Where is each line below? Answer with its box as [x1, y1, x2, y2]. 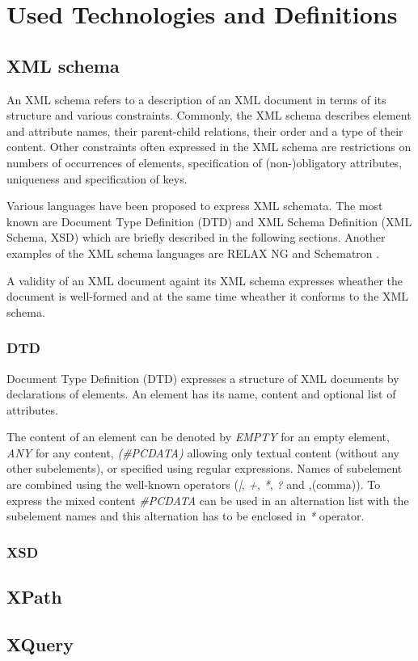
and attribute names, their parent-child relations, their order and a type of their [6, 122, 403, 139]
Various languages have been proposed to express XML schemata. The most [6, 197, 383, 214]
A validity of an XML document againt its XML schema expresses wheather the [6, 272, 403, 288]
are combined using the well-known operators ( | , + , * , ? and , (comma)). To [6, 476, 381, 493]
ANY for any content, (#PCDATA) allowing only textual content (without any [6, 444, 399, 461]
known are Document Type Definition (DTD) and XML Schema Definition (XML [6, 213, 412, 229]
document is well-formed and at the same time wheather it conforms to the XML [6, 288, 409, 305]
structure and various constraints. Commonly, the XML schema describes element [6, 107, 412, 124]
